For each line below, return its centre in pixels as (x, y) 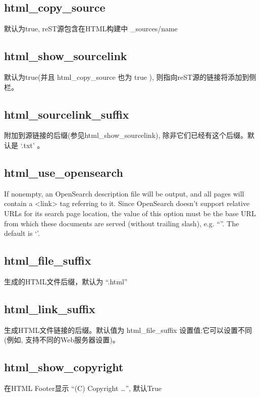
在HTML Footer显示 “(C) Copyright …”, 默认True (83, 388)
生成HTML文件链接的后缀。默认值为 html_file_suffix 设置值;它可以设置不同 (128, 330)
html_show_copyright (64, 367)
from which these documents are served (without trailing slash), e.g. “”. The (122, 223)
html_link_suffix (50, 308)
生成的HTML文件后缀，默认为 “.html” (66, 281)
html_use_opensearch (64, 172)
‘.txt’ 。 (32, 145)
